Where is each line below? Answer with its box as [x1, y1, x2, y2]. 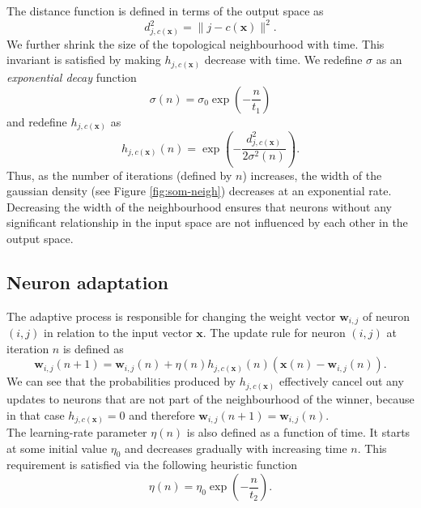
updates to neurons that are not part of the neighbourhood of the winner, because [6, 390, 415, 407]
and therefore [129, 406, 195, 423]
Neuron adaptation [6, 270, 168, 294]
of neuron [363, 307, 410, 324]
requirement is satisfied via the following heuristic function [6, 456, 298, 473]
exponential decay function [6, 69, 137, 85]
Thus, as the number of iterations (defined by [6, 166, 232, 183]
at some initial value [6, 439, 108, 456]
